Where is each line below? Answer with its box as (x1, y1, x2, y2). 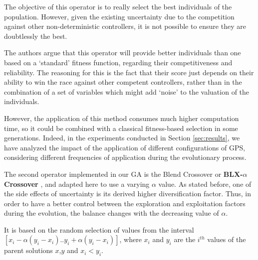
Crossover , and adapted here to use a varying (4, 178, 150, 189)
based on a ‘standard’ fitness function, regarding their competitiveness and (4, 57, 233, 67)
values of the (207, 234, 246, 245)
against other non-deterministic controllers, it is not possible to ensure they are (4, 21, 246, 31)
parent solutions (4, 245, 53, 256)
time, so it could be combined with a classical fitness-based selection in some (4, 123, 238, 133)
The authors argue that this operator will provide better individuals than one (4, 47, 241, 58)
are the (174, 234, 196, 245)
